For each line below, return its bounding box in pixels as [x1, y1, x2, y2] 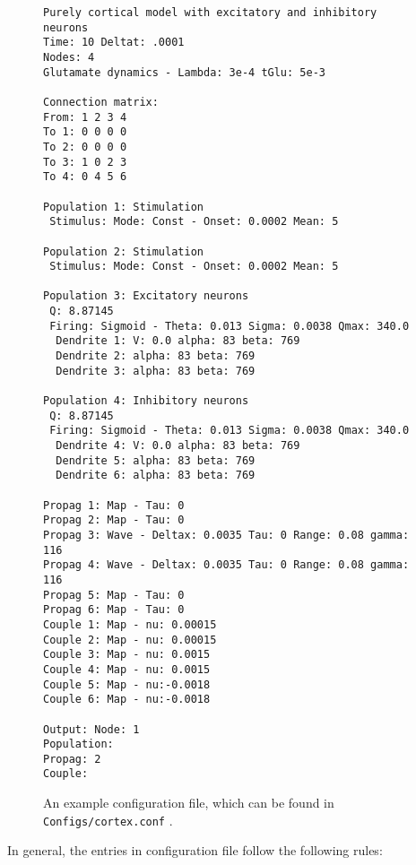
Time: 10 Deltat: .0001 [43, 36, 185, 49]
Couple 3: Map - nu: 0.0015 [43, 648, 211, 662]
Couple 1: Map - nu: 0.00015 [43, 618, 217, 631]
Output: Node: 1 [43, 722, 140, 736]
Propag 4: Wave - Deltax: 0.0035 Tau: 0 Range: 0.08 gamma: [43, 558, 410, 572]
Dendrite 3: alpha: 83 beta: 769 [56, 364, 256, 377]
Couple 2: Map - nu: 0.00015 [43, 633, 217, 646]
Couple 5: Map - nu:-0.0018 [43, 678, 211, 691]
